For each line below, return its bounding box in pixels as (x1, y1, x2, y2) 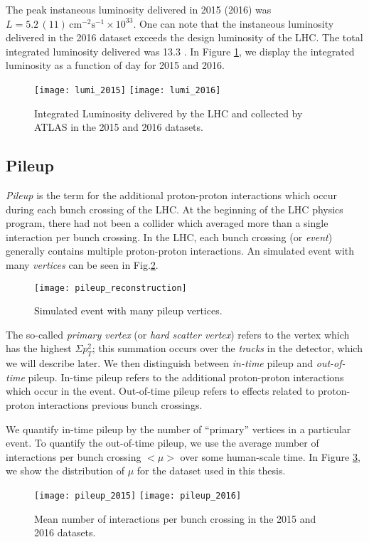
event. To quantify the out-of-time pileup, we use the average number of (6, 435, 319, 450)
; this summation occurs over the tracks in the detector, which (92, 341, 363, 356)
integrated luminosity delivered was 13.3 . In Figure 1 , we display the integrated (6, 43, 355, 58)
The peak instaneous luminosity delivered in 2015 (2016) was (6, 2, 272, 16)
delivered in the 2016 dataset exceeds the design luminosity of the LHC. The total (6, 30, 363, 45)
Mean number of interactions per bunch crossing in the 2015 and (34, 511, 316, 526)
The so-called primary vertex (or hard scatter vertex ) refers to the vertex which (6, 326, 350, 341)
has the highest (6, 341, 72, 356)
